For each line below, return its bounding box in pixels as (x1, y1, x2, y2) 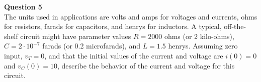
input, (4, 50, 23, 60)
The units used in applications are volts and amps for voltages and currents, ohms (4, 11, 257, 21)
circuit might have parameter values (20, 30, 131, 41)
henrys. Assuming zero (168, 40, 238, 51)
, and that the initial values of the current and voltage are (44, 50, 223, 60)
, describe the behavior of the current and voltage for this (57, 60, 235, 70)
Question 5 (4, 1, 42, 11)
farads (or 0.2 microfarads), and (42, 40, 140, 51)
